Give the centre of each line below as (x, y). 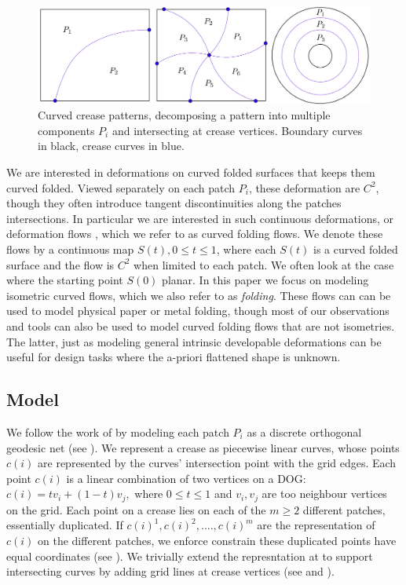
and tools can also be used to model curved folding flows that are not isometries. (201, 325)
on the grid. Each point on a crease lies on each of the (136, 509)
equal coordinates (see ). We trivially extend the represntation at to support (190, 556)
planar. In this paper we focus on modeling (265, 280)
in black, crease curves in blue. (111, 146)
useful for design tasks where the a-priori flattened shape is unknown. (174, 357)
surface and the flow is (60, 264)
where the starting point (65, 280)
